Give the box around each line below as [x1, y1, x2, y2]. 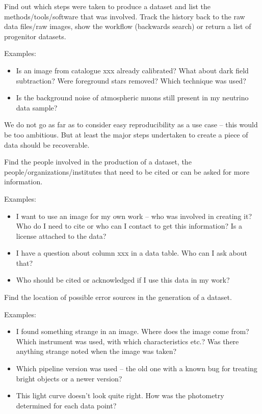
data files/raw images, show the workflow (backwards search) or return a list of [4, 21, 251, 32]
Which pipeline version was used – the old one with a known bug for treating [16, 363, 257, 374]
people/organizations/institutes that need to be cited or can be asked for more [4, 166, 250, 177]
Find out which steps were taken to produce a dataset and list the [4, 1, 211, 11]
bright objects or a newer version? [16, 373, 122, 383]
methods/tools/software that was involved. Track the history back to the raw [4, 11, 245, 21]
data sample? [16, 102, 58, 113]
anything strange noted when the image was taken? [16, 346, 177, 356]
